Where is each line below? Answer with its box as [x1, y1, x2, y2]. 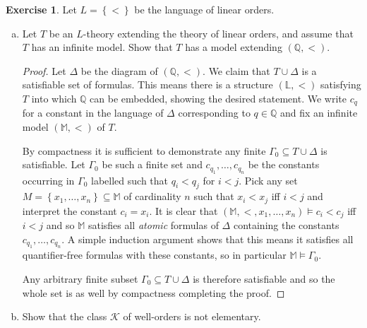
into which [31, 90, 77, 105]
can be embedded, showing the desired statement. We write [90, 90, 347, 105]
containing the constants [233, 218, 339, 233]
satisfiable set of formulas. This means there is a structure [22, 77, 273, 92]
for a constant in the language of [22, 105, 164, 120]
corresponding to [178, 105, 251, 120]
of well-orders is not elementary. [123, 309, 261, 324]
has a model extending [185, 40, 282, 54]
